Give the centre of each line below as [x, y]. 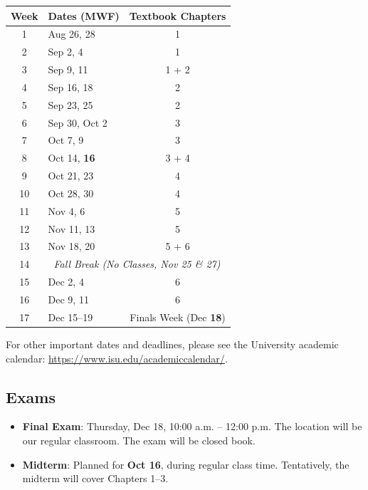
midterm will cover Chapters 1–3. [95, 478]
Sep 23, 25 [70, 104]
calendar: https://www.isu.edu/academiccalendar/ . [117, 358]
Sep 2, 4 [65, 52]
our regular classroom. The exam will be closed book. [139, 440]
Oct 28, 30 [71, 193]
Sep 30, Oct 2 [78, 122]
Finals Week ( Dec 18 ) [178, 317]
